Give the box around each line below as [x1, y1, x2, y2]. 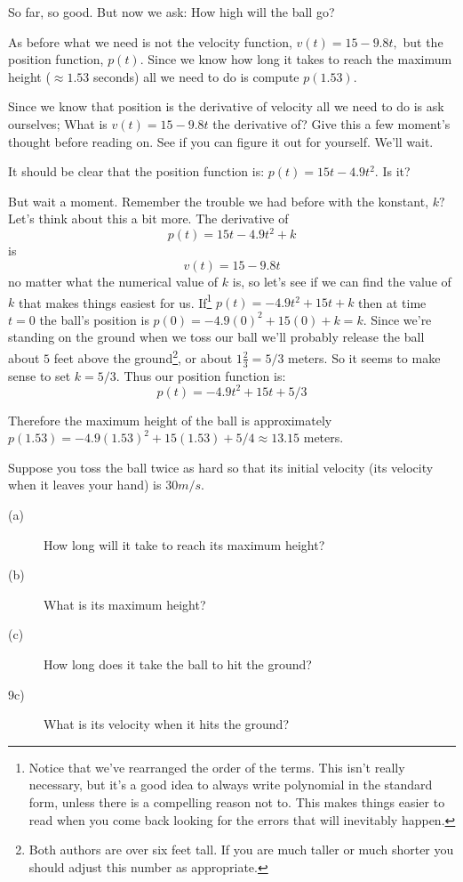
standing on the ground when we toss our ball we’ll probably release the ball [8, 328, 425, 346]
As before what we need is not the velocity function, [8, 32, 292, 51]
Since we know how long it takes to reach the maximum [148, 50, 452, 69]
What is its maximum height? [44, 595, 206, 613]
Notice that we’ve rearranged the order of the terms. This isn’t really [28, 757, 405, 776]
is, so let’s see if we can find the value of [232, 272, 451, 291]
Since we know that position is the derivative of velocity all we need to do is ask [8, 97, 444, 116]
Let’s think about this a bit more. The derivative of [8, 209, 289, 228]
